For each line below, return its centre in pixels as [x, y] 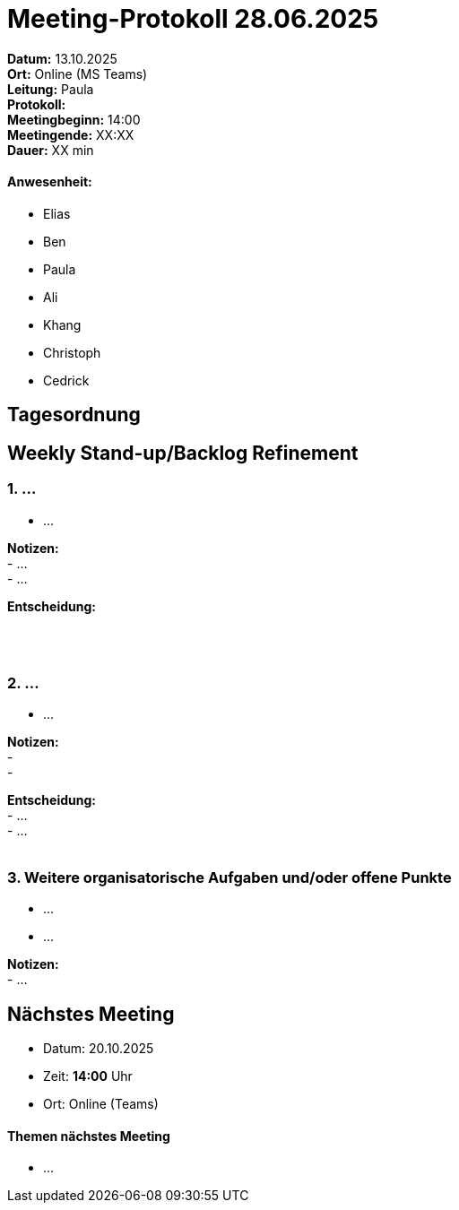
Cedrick [66, 380]
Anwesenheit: [50, 182]
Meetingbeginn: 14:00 [74, 119]
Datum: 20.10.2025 [99, 1048]
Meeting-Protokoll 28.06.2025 [193, 19]
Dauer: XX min [51, 150]
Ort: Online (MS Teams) [78, 73]
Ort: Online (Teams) [101, 1103]
